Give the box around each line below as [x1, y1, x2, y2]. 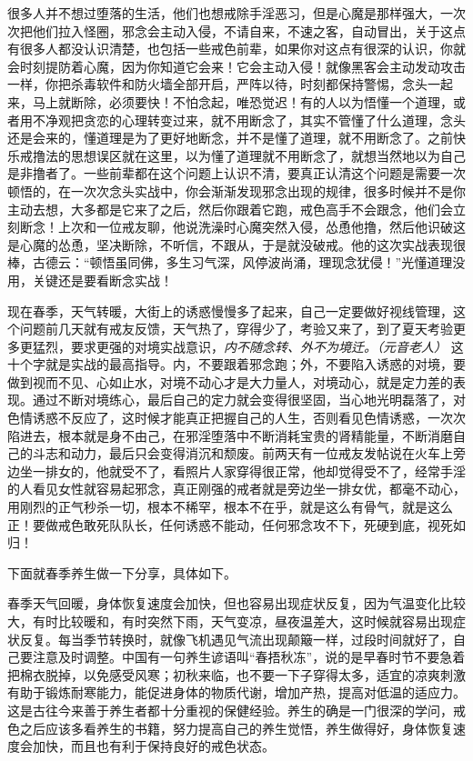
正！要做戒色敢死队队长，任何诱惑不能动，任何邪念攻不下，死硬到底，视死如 [7, 515, 466, 534]
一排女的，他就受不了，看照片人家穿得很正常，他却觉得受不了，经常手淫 [32, 461, 466, 480]
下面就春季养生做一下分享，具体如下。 [7, 563, 236, 582]
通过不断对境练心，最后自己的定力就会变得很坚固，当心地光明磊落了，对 [32, 390, 466, 409]
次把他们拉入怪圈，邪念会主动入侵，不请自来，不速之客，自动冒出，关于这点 [7, 21, 466, 40]
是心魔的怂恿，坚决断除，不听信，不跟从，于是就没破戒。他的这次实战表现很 [7, 235, 466, 254]
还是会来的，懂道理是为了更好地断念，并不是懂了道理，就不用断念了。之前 [7, 128, 453, 147]
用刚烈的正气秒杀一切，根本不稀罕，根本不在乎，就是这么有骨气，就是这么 [7, 497, 453, 516]
